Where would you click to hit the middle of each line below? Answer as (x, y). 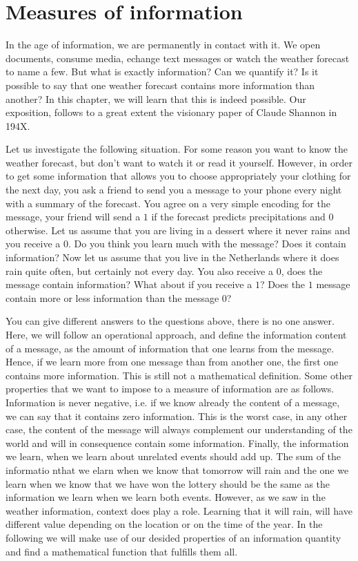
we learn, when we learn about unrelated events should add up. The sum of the (173, 456)
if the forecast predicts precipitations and (238, 217)
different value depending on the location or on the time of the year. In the (164, 524)
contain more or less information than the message (112, 297)
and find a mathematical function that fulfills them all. (122, 551)
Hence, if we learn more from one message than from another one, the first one (172, 362)
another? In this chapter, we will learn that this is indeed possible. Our (156, 98)
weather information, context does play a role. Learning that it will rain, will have (179, 510)
